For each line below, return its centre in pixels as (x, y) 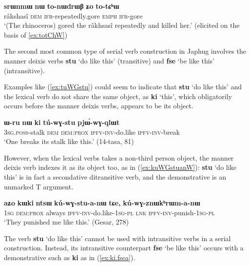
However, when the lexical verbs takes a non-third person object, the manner (119, 157)
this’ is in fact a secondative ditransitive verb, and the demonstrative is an (115, 176)
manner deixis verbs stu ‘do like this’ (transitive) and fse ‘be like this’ (109, 60)
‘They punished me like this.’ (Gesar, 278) (67, 222)
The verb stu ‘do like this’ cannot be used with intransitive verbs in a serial (117, 238)
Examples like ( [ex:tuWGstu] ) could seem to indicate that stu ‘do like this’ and (123, 87)
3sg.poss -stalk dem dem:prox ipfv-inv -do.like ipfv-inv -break (92, 132)
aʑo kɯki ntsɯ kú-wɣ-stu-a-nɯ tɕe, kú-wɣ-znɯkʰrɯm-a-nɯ (102, 203)
